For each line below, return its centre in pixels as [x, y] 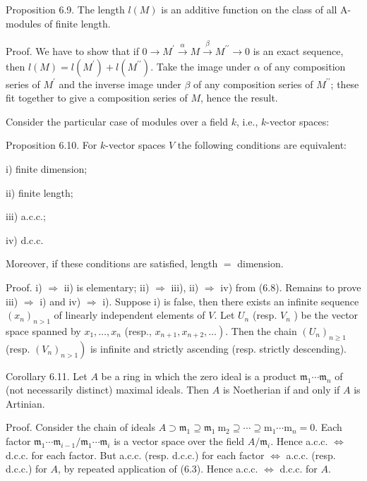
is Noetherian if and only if [281, 390]
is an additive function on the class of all [249, 9]
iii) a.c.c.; [26, 216]
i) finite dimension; [47, 168]
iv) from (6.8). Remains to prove [291, 287]
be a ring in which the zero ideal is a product [199, 376]
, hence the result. [239, 98]
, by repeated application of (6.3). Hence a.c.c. [158, 469]
